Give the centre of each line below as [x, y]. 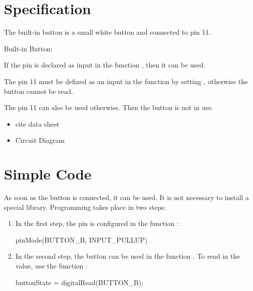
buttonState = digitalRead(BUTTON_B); [79, 282]
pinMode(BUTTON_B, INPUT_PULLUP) [81, 239]
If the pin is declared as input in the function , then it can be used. [105, 65]
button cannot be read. [39, 91]
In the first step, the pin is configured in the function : [97, 223]
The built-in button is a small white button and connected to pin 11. [107, 32]
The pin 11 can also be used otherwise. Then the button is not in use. [109, 107]
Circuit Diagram [40, 140]
